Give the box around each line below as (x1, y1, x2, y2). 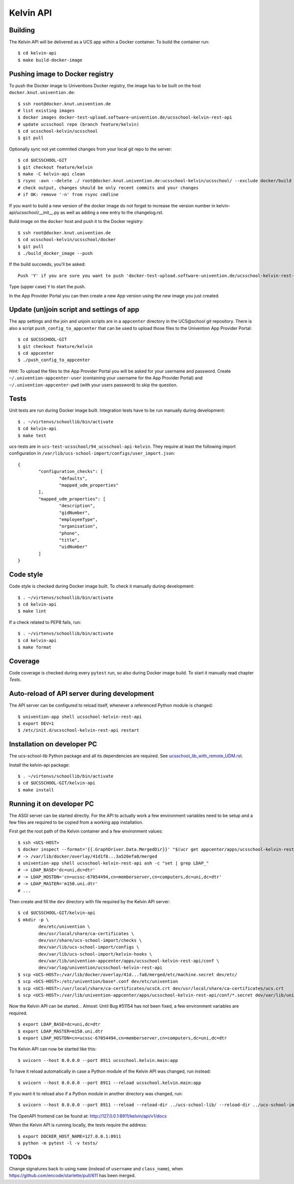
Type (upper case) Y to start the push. (9, 284, 86, 290)
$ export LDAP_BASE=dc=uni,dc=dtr (18, 1022, 100, 1027)
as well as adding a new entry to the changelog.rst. (60, 210, 164, 215)
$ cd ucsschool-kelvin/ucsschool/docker (18, 237, 116, 243)
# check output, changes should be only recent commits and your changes (18, 185, 199, 191)
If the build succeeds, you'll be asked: (9, 261, 86, 267)
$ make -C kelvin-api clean (18, 172, 85, 177)
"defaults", (59, 475, 88, 481)
